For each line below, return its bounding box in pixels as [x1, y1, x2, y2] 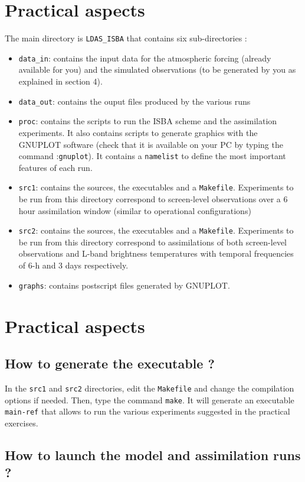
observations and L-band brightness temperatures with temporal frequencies [18, 247, 294, 260]
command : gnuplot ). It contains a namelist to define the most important [18, 150, 286, 162]
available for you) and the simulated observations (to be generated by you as [18, 63, 296, 76]
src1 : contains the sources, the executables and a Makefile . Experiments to [18, 181, 294, 193]
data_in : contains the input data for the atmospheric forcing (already [18, 51, 271, 64]
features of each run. [18, 161, 93, 173]
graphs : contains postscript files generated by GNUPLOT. [18, 279, 230, 291]
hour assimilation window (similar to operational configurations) [18, 204, 251, 216]
